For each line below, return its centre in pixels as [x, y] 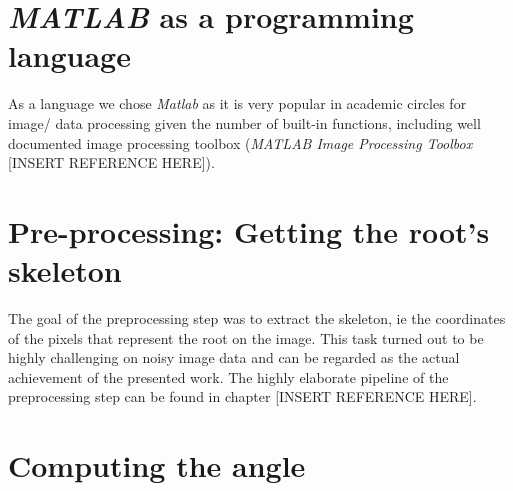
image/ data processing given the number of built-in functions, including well [244, 122]
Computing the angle [157, 465]
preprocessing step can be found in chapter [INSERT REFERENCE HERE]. [242, 396]
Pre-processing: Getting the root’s [249, 230]
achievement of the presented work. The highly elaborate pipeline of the [228, 376]
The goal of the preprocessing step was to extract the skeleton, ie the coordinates [257, 318]
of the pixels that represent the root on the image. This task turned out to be [246, 337]
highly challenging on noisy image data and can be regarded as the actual [234, 357]
